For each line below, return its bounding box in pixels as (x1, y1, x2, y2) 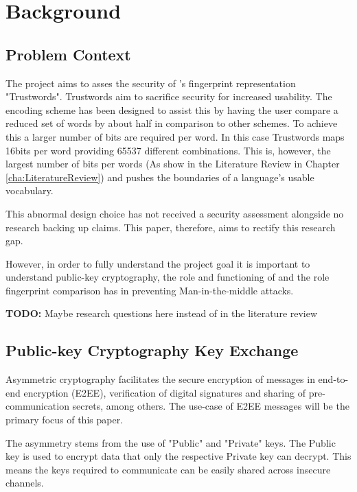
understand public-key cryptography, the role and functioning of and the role (5, 270, 330, 284)
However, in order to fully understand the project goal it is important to (5, 256, 310, 270)
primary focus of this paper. (5, 412, 124, 427)
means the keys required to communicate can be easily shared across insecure (5, 462, 331, 476)
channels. (5, 476, 44, 490)
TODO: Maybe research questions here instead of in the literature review (5, 306, 318, 320)
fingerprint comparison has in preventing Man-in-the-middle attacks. (5, 283, 294, 297)
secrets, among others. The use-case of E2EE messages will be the (72, 399, 349, 413)
